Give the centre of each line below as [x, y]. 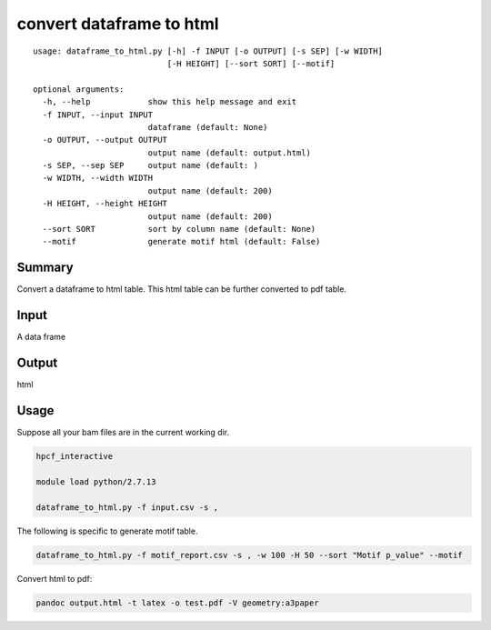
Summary [45, 268]
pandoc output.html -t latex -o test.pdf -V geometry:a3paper [177, 603]
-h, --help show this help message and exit [170, 102]
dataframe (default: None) [208, 127]
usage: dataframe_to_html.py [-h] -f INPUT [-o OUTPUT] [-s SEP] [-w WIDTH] [208, 51]
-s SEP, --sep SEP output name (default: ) [150, 165]
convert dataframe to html [118, 24]
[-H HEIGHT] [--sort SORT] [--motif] [251, 63]
